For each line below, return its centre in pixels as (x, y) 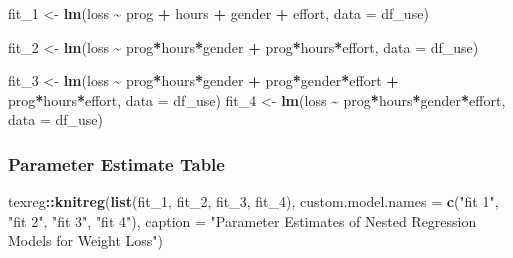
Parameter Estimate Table (116, 163)
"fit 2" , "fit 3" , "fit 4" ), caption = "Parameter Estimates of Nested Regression (242, 220)
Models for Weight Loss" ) (86, 240)
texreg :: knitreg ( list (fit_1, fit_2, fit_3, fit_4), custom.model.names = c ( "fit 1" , (253, 201)
